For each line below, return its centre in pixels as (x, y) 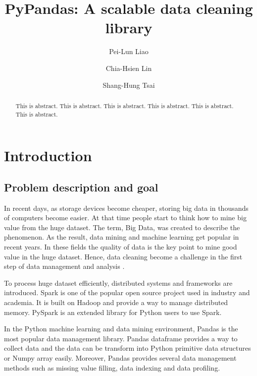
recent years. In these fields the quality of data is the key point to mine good (121, 246)
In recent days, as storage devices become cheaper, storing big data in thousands (126, 208)
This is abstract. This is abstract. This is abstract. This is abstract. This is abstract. (125, 105)
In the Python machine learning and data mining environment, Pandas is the (121, 329)
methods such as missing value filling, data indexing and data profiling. (112, 367)
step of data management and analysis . (64, 266)
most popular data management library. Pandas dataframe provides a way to (121, 338)
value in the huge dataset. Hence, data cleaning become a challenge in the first (123, 256)
